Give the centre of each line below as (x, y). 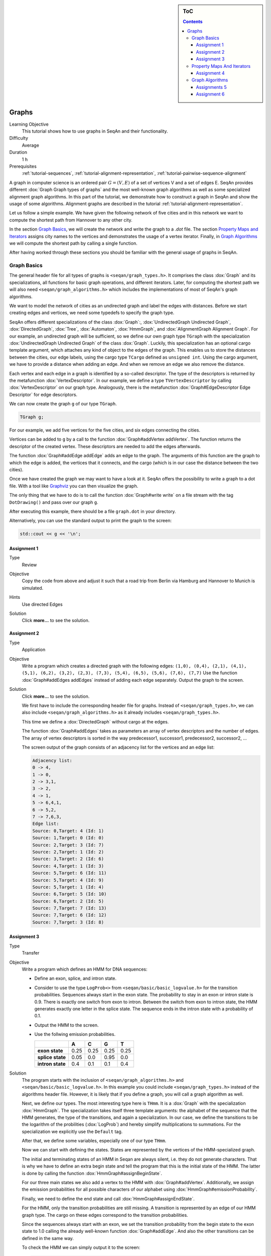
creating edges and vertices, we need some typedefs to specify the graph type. (92, 313)
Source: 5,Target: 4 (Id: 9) (68, 880)
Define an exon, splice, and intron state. (76, 978)
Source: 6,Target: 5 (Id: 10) (70, 894)
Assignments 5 (211, 87)
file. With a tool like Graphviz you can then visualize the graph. (74, 486)
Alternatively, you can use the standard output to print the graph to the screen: (90, 520)
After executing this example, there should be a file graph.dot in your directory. (93, 511)
